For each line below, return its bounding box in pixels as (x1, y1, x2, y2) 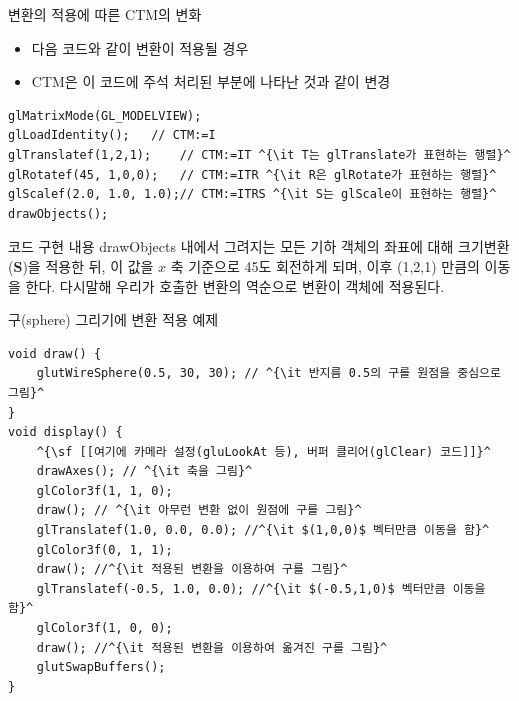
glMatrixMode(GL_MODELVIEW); (8, 108, 202, 123)
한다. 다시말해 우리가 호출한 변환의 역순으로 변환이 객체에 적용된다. (25, 275, 445, 296)
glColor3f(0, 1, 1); (36, 542, 173, 557)
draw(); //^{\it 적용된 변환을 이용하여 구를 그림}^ (36, 562, 348, 577)
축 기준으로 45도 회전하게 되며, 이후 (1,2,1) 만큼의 (170, 255, 480, 276)
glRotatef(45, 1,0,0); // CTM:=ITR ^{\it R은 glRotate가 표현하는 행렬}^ (8, 167, 497, 182)
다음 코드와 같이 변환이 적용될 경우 (31, 37, 249, 58)
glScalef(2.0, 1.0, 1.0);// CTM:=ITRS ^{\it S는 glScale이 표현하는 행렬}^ (8, 187, 497, 202)
